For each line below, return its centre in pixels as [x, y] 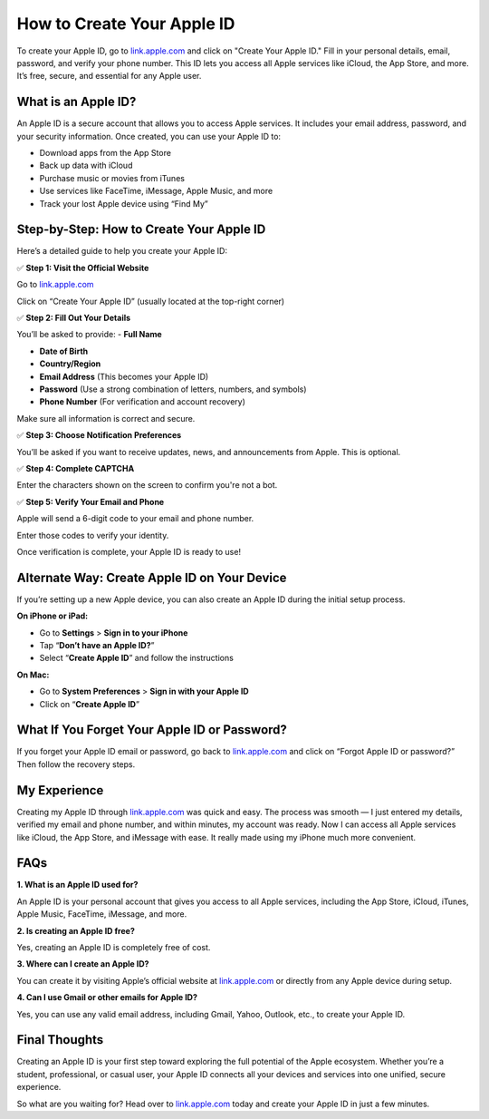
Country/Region [70, 364]
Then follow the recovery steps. [76, 764]
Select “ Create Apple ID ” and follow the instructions [137, 658]
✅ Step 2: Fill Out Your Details [74, 318]
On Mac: [33, 675]
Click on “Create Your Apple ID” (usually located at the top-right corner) [151, 301]
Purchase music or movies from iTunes [112, 178]
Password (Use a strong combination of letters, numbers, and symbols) [173, 389]
